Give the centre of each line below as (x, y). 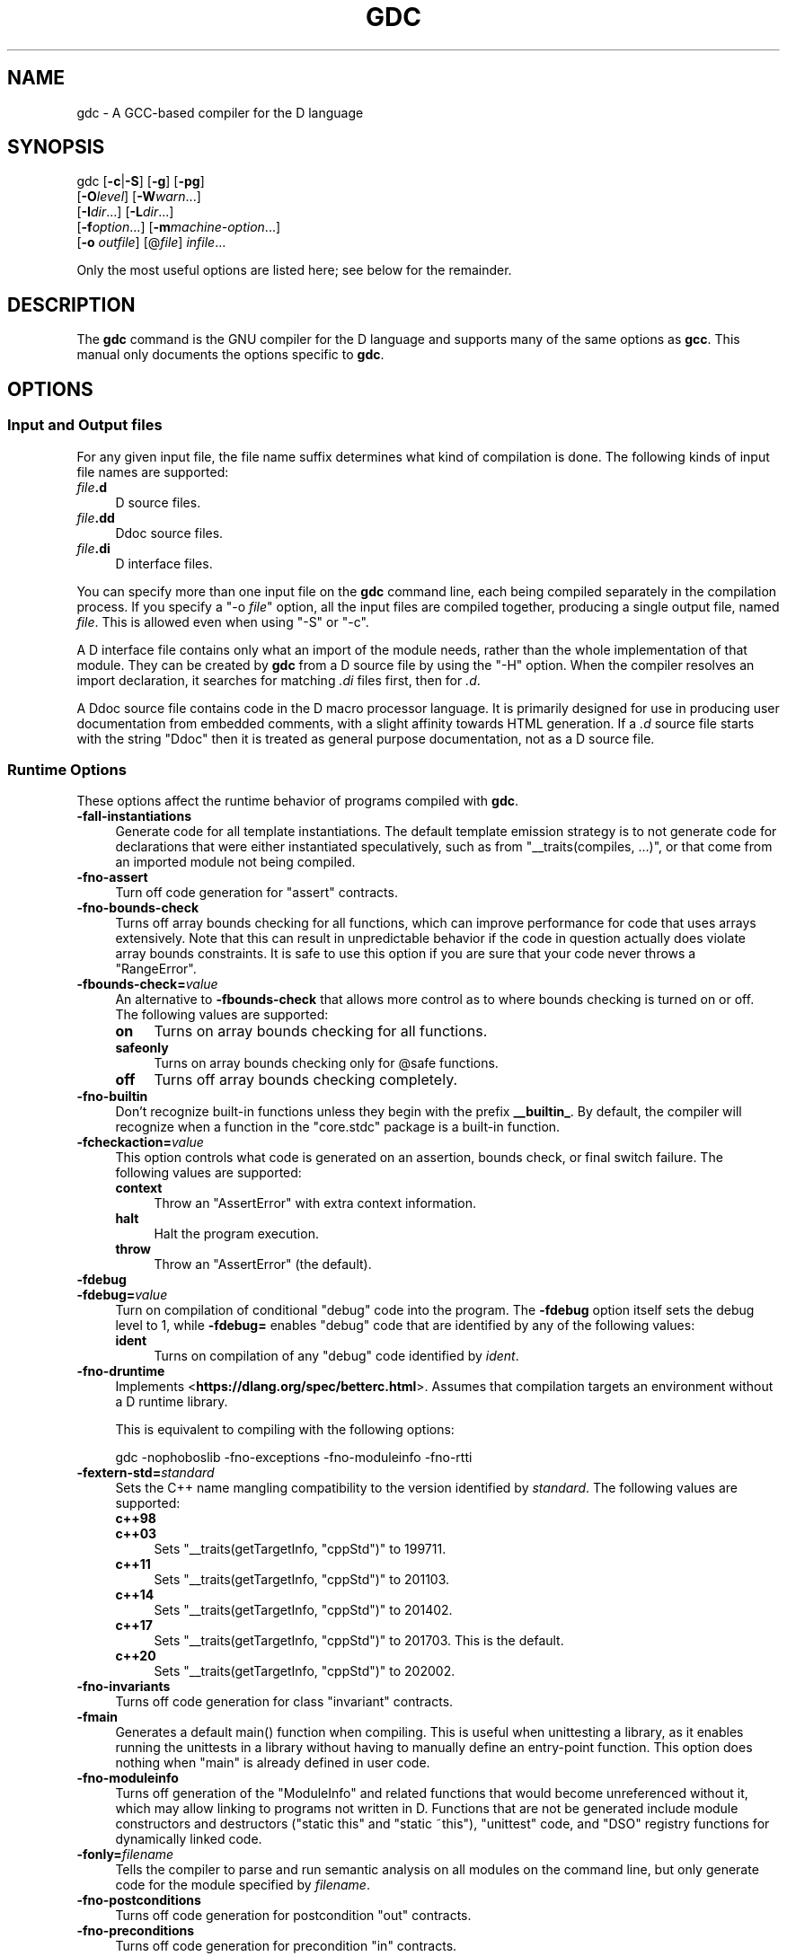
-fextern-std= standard (146, 1473)
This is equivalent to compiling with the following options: (285, 1430)
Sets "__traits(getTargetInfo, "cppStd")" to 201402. (303, 1610)
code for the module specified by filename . (243, 1885)
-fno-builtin (112, 1097)
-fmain (97, 1717)
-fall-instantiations (134, 816)
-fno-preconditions (136, 1931)
